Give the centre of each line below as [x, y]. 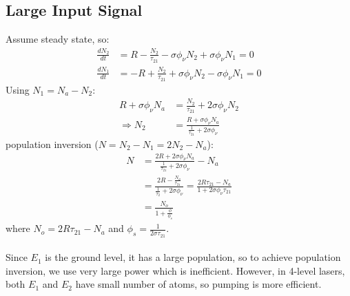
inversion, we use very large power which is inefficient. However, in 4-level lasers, [175, 270]
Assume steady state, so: [58, 39]
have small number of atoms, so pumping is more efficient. [198, 284]
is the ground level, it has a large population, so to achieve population [193, 257]
